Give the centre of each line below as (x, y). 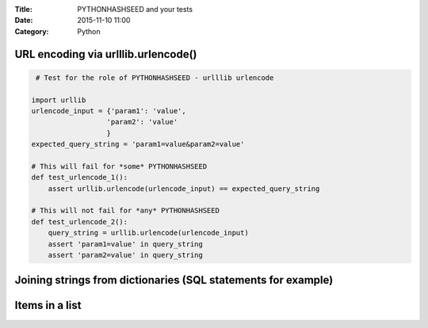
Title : (24, 9)
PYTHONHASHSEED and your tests (135, 9)
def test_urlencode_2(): (80, 221)
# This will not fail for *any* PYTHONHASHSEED (125, 211)
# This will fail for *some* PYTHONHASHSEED (119, 166)
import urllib (59, 100)
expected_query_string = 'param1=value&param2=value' (138, 144)
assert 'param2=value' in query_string (126, 255)
